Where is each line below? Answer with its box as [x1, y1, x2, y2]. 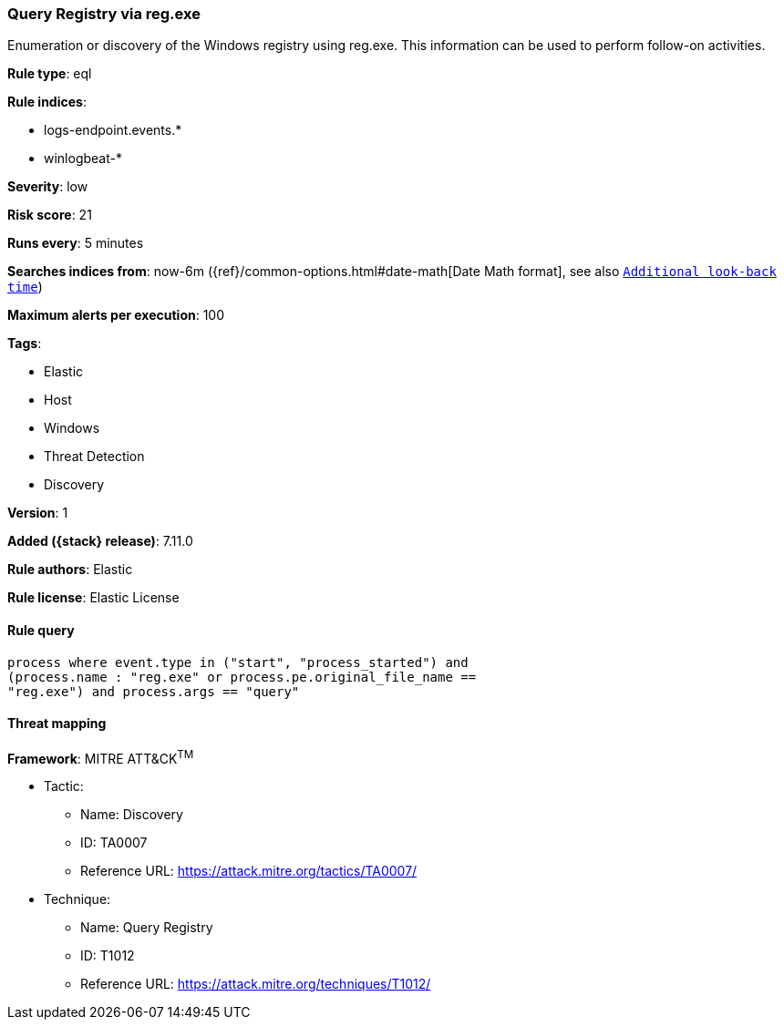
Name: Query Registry [80, 919, 213, 936]
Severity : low [7, 179, 88, 195]
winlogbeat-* [44, 150, 122, 167]
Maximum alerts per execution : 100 [7, 307, 225, 324]
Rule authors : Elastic [7, 561, 133, 578]
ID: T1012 [80, 948, 135, 964]
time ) [7, 279, 43, 295]
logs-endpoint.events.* [44, 122, 182, 139]
